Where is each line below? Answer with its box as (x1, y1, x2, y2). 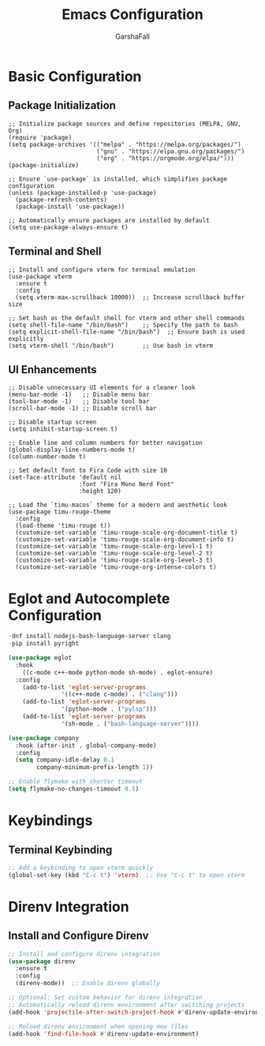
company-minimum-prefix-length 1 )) (36, 764, 154, 771)
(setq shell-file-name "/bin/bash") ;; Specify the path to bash (8, 321, 238, 329)
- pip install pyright (8, 640, 80, 648)
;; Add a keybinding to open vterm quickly (8, 864, 154, 872)
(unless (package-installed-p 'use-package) (8, 189, 157, 196)
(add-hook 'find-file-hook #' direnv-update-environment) (8, 1029, 200, 1038)
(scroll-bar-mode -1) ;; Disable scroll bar (8, 405, 157, 413)
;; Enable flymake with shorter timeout (8, 778, 144, 786)
